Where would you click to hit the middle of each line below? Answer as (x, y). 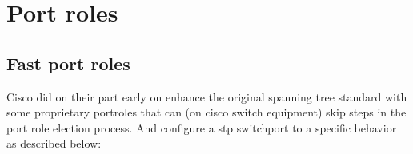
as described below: (54, 143)
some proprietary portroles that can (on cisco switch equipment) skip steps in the (206, 112)
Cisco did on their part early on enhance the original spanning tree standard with (207, 96)
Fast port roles (68, 63)
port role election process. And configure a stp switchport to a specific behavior (202, 127)
